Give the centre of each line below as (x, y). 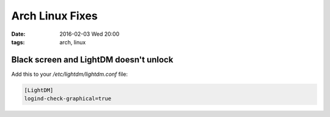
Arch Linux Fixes (54, 16)
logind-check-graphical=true (68, 99)
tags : (18, 42)
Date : (18, 34)
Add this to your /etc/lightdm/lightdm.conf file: (70, 74)
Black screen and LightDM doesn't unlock (92, 60)
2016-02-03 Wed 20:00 (90, 34)
